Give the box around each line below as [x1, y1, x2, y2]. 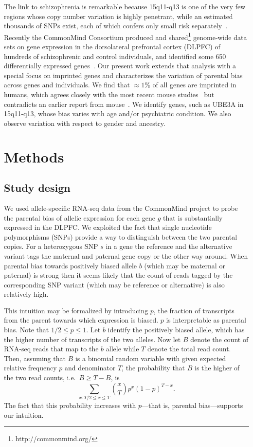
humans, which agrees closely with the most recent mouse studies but [4, 89, 215, 99]
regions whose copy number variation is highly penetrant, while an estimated [4, 11, 233, 21]
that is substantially [163, 212, 223, 223]
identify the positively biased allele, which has [108, 325, 245, 335]
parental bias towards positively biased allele [4, 260, 137, 270]
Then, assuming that [4, 353, 66, 363]
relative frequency [4, 363, 57, 373]
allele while [106, 344, 139, 354]
